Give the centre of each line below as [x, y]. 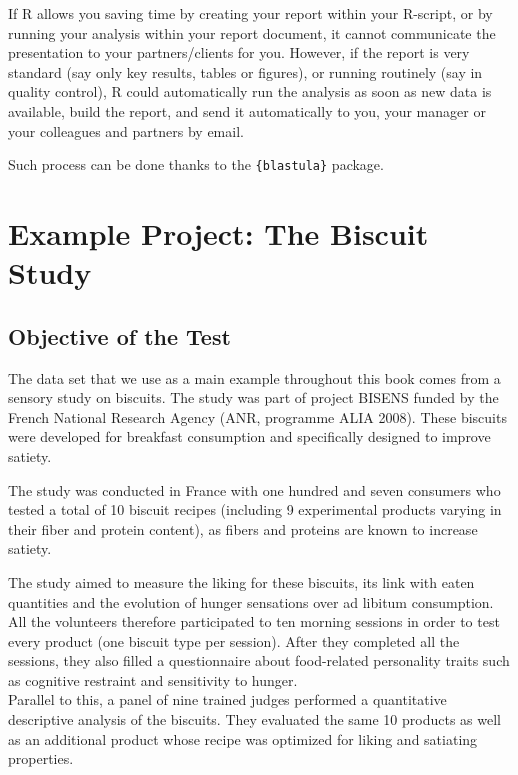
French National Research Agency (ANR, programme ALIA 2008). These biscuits [257, 416]
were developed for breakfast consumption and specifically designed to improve [249, 436]
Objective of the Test [119, 335]
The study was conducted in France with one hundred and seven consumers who [254, 489]
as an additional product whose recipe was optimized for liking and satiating [243, 738]
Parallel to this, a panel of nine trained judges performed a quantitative [227, 699]
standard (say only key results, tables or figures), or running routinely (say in [245, 71]
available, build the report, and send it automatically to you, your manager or [247, 110]
